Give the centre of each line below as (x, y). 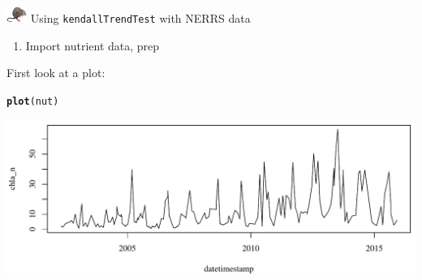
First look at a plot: (56, 73)
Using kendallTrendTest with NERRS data (140, 18)
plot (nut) (33, 101)
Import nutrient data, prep (93, 45)
